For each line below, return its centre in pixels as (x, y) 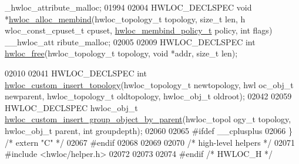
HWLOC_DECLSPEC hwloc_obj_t (71, 107)
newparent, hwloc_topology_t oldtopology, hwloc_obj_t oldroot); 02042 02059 (148, 96)
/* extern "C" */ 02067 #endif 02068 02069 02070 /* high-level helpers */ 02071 (150, 142)
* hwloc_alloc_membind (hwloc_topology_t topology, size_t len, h (125, 19)
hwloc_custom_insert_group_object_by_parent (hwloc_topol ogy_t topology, (148, 119)
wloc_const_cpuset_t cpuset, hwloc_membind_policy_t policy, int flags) (139, 30)
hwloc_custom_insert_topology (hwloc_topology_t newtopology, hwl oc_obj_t (149, 84)
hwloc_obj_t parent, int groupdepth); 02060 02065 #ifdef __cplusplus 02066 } (149, 130)
